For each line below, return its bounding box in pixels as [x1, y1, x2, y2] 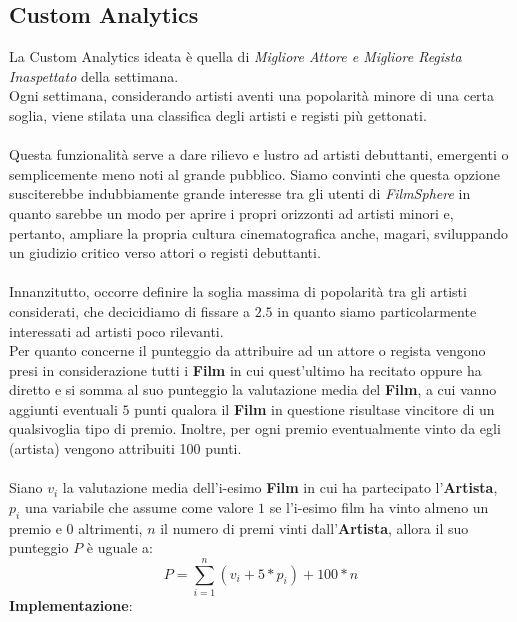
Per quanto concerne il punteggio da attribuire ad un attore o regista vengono [9, 340, 486, 361]
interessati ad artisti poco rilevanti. [9, 320, 224, 341]
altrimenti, [78, 517, 143, 538]
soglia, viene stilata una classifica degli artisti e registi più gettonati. [9, 104, 427, 125]
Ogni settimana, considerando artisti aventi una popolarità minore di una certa [9, 85, 495, 106]
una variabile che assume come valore [24, 496, 254, 517]
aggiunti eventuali [9, 398, 118, 419]
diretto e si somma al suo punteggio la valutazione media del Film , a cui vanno [9, 379, 497, 400]
